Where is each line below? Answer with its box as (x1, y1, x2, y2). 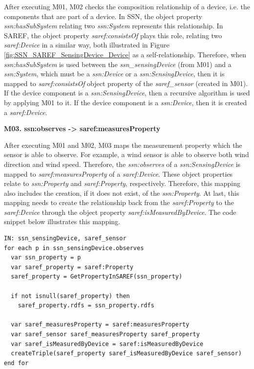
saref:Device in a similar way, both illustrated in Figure (4, 40, 169, 50)
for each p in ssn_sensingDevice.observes (4, 244, 144, 252)
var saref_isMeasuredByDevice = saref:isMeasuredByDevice (11, 340, 204, 347)
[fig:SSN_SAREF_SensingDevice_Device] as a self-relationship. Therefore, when (4, 49, 247, 59)
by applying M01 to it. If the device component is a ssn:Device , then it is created (4, 97, 247, 107)
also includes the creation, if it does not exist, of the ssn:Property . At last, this (4, 187, 239, 198)
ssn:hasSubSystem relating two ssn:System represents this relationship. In (4, 21, 223, 31)
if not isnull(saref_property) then (11, 292, 130, 300)
